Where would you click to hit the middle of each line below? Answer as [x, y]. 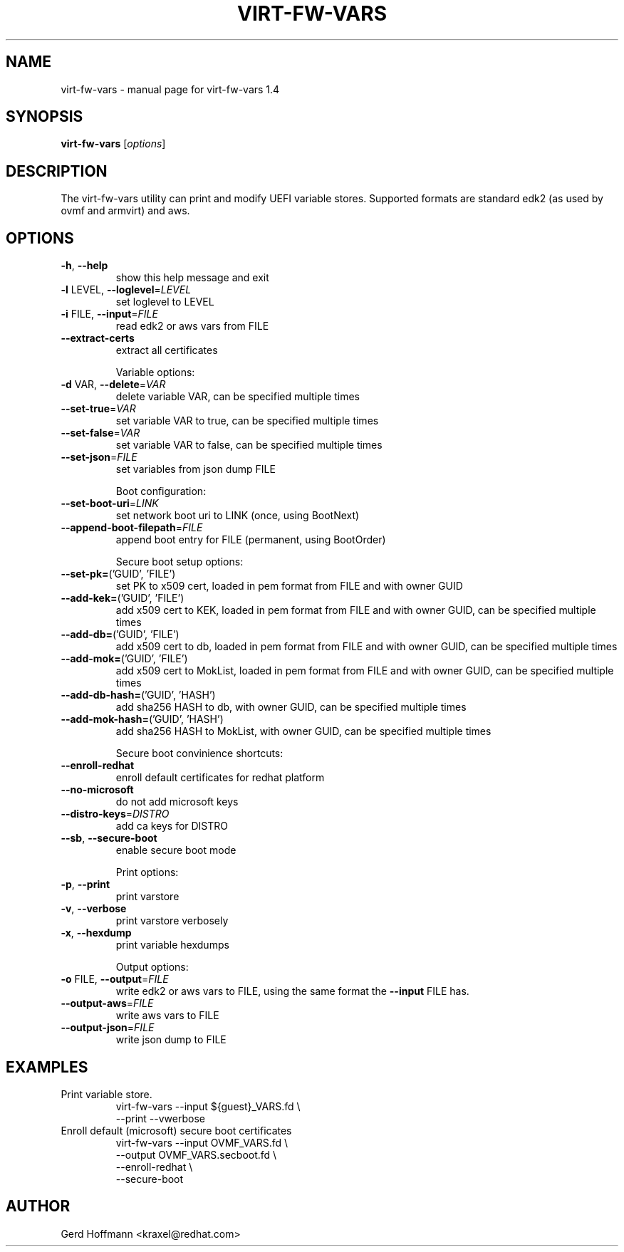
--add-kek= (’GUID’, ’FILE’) [123, 598]
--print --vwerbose [160, 1118]
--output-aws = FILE [107, 1003]
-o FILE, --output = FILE [115, 979]
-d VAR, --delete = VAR [113, 385]
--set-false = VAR [100, 433]
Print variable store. [106, 1094]
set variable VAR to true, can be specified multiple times [247, 421]
